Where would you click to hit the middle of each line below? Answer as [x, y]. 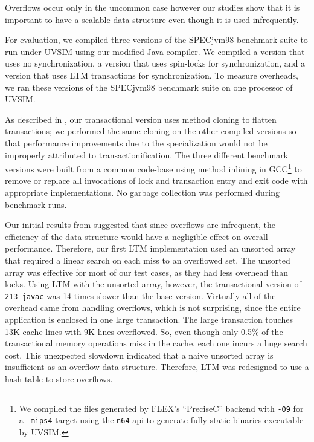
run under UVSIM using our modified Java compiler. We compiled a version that [155, 51]
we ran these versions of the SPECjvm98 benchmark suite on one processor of [149, 87]
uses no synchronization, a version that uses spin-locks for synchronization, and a [155, 63]
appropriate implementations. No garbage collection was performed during [143, 192]
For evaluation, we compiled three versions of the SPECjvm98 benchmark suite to [156, 40]
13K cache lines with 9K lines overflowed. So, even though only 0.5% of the [144, 331]
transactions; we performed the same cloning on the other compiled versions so [151, 131]
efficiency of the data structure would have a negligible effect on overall [136, 236]
